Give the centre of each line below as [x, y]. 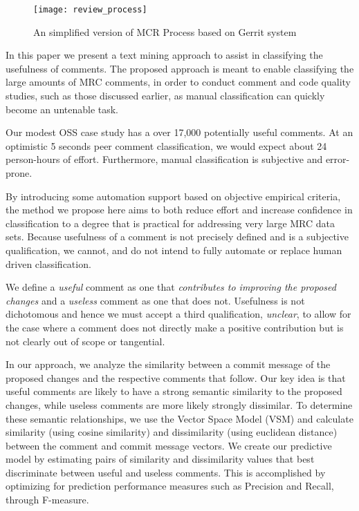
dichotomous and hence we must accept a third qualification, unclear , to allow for [178, 314]
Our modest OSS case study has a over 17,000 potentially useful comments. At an [179, 132]
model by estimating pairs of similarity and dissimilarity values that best [160, 459]
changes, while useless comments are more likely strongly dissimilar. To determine [179, 404]
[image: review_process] [90, 10]
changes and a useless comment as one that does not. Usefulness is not [155, 300]
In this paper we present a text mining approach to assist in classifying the [164, 55]
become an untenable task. [62, 109]
